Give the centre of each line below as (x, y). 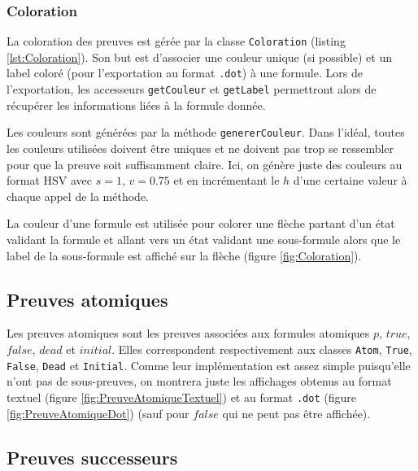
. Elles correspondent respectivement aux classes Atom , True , (262, 349)
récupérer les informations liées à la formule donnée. (136, 105)
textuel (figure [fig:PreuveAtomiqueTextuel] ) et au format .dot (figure (181, 397)
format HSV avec (50, 180)
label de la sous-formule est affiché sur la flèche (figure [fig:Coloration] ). (184, 255)
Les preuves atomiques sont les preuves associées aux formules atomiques (188, 333)
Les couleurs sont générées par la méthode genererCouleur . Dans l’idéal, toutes (206, 132)
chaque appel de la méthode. (78, 196)
